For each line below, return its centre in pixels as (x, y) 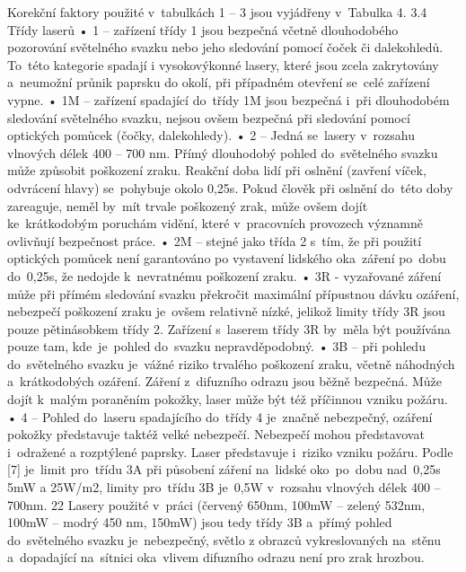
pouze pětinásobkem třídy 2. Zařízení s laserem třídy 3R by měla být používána (229, 328)
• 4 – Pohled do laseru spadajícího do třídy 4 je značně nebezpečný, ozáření (220, 416)
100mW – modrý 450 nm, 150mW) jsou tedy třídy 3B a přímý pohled (200, 522)
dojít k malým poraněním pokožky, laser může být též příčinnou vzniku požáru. (228, 399)
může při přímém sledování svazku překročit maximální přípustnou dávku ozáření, (233, 293)
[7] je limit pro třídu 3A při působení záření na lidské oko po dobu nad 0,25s (224, 469)
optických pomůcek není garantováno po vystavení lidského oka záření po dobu (227, 258)
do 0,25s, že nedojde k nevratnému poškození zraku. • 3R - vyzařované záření (224, 275)
